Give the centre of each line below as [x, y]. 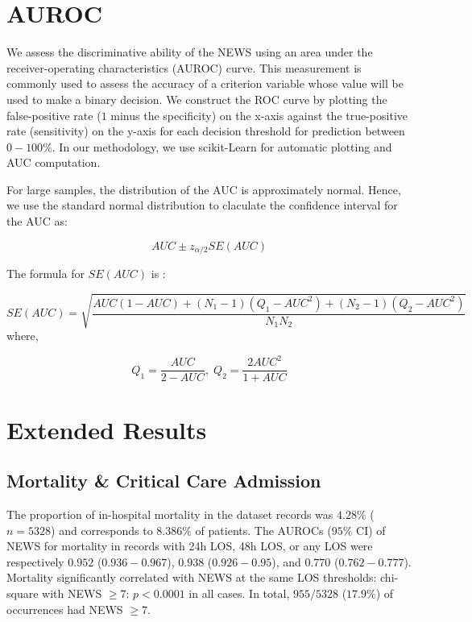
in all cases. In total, [239, 593]
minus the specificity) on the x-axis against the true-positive [259, 115]
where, [23, 336]
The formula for [46, 274]
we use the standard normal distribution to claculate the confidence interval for [202, 205]
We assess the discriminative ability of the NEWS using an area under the [190, 52]
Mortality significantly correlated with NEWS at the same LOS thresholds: [192, 577]
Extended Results [107, 429]
